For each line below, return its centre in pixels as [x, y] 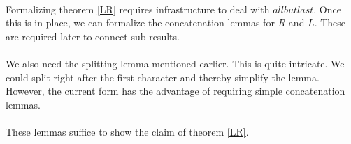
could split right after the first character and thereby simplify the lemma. [163, 77]
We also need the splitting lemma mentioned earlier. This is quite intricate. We [175, 63]
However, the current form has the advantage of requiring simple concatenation [175, 91]
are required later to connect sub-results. [93, 36]
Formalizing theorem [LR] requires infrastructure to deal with [138, 9]
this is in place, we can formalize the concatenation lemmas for [140, 23]
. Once [327, 9]
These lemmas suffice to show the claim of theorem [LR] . [127, 131]
